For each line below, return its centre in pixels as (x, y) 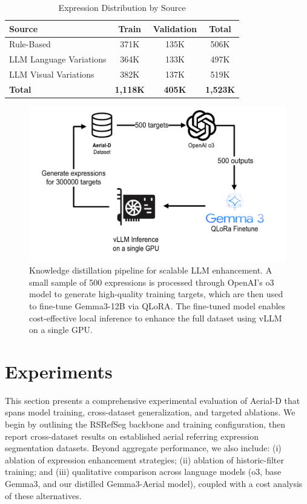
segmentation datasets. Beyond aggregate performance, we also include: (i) (143, 448)
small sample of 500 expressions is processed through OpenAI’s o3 (152, 282)
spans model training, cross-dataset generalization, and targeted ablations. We (150, 412)
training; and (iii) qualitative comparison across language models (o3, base (143, 472)
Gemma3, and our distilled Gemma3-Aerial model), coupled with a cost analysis (154, 483)
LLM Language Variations (58, 59)
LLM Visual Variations (52, 74)
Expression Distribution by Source (122, 7)
